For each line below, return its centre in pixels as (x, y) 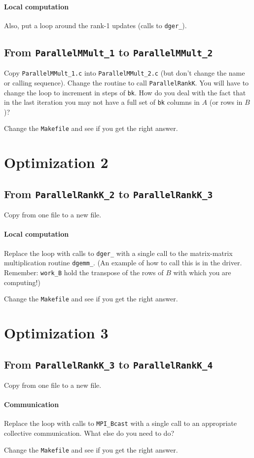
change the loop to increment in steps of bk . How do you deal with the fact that (125, 92)
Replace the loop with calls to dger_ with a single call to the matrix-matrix (118, 253)
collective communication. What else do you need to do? (89, 433)
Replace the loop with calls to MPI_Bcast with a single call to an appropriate (121, 423)
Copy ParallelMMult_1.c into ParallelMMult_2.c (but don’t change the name (125, 73)
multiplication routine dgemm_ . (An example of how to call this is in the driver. (123, 263)
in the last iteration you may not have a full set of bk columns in (102, 102)
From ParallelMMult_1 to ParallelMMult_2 (109, 52)
